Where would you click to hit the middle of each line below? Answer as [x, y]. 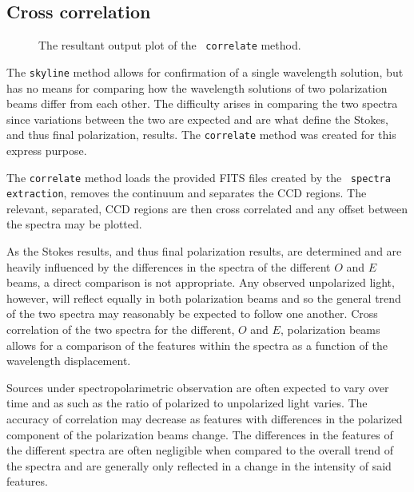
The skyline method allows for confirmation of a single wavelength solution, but [205, 71]
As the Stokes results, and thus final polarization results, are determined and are [204, 251]
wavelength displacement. [69, 361]
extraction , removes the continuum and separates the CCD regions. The [187, 193]
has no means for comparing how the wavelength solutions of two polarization [197, 87]
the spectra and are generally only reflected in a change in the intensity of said [199, 465]
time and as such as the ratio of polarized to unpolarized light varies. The [187, 403]
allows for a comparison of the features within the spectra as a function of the [197, 345]
